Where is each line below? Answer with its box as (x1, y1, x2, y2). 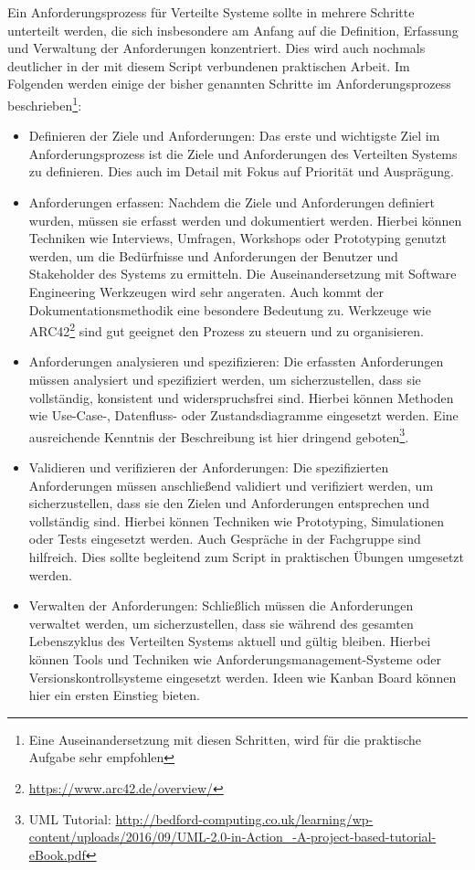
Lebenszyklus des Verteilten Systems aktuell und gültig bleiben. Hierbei (28, 631, 431, 651)
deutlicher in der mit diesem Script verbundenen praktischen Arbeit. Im (7, 56, 410, 75)
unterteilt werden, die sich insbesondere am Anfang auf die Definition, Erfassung (7, 20, 459, 39)
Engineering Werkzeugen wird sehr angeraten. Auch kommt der (28, 281, 385, 301)
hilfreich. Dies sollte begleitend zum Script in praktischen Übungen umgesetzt (28, 547, 465, 566)
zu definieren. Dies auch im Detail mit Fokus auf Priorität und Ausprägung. (28, 162, 454, 181)
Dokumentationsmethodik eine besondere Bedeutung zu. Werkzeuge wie (28, 300, 431, 319)
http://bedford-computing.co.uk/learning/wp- (115, 809, 374, 828)
